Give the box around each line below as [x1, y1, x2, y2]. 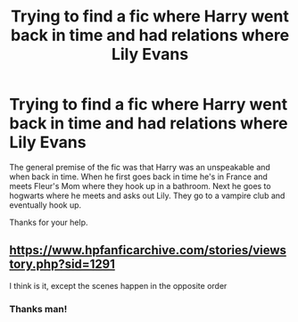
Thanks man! [9, 302, 68, 315]
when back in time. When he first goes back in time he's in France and [9, 171, 268, 182]
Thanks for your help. [9, 217, 88, 227]
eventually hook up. [9, 199, 82, 211]
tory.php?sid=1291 [9, 257, 116, 272]
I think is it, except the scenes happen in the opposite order [9, 280, 228, 291]
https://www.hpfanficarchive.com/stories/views [9, 243, 287, 258]
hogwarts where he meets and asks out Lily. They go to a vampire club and [9, 190, 286, 201]
